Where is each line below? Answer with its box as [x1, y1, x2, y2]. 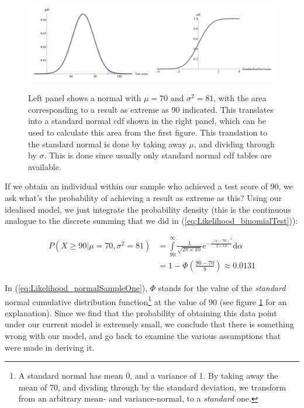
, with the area [213, 92, 267, 104]
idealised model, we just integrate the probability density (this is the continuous [5, 203, 291, 215]
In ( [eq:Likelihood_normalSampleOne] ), [5, 281, 148, 293]
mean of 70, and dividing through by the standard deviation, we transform [18, 381, 286, 393]
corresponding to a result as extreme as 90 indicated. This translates [28, 103, 274, 115]
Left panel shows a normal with [28, 92, 141, 104]
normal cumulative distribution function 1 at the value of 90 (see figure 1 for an [5, 293, 287, 307]
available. [28, 160, 61, 172]
